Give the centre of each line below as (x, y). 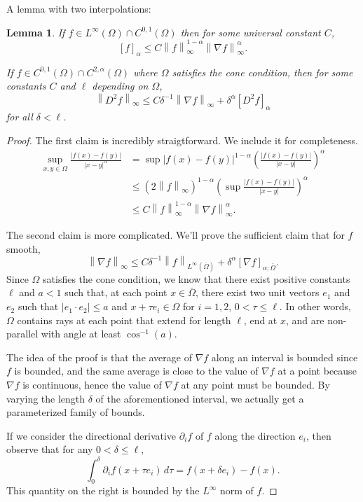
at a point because (317, 371)
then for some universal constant (251, 32)
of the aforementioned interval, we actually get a (200, 398)
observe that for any (50, 449)
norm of (237, 490)
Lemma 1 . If (36, 32)
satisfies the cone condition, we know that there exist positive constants (197, 278)
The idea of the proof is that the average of (99, 357)
